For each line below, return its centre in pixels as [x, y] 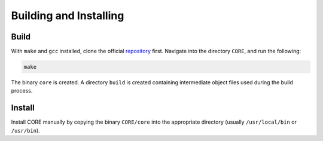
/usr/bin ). [25, 130]
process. [22, 91]
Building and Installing [68, 16]
